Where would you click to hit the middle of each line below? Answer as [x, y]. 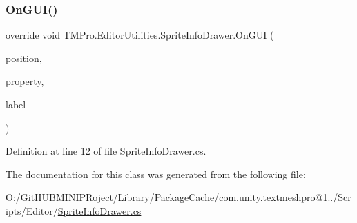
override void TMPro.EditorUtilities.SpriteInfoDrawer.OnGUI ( [140, 35]
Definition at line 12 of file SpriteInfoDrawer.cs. [106, 151]
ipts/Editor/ [32, 210]
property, [25, 81]
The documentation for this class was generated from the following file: [156, 174]
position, [24, 58]
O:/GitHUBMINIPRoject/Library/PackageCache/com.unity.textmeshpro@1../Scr [178, 197]
